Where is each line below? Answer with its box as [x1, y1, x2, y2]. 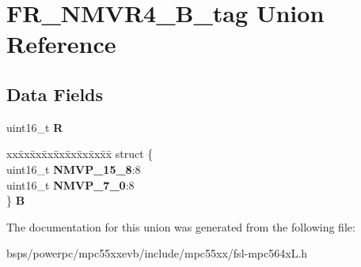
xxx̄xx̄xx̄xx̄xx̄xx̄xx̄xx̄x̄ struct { [6, 145, 154, 162]
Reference [6, 28, 116, 60]
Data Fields [6, 81, 104, 106]
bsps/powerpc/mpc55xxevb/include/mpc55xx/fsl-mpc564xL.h [6, 245, 308, 261]
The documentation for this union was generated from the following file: [6, 218, 355, 235]
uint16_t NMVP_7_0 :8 [6, 176, 135, 193]
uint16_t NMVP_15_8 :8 [6, 160, 141, 177]
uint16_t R [6, 118, 63, 135]
